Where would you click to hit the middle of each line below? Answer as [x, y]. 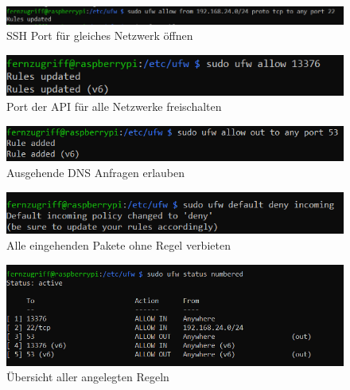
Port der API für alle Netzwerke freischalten [114, 106]
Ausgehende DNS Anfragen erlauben [95, 172]
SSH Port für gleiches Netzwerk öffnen [100, 35]
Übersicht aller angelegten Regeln [88, 377]
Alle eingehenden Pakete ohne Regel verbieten [119, 244]
